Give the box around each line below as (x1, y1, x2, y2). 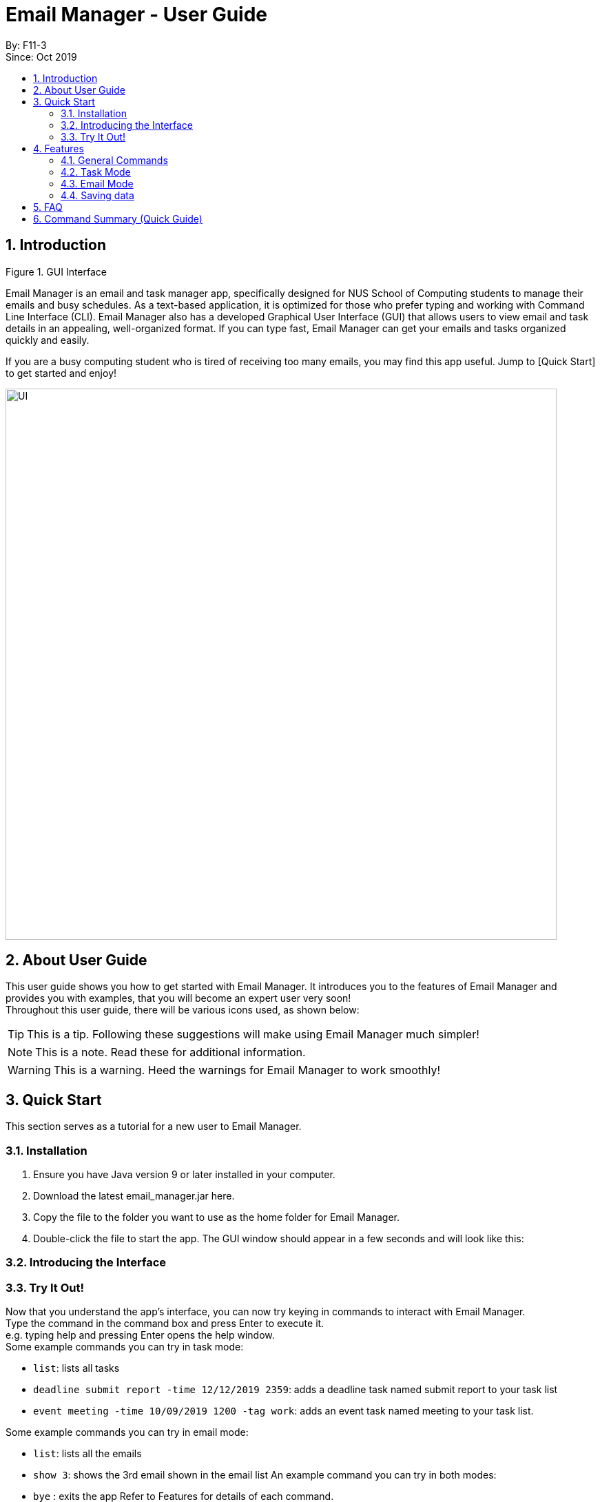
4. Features (33, 142, 84, 154)
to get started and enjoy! (6, 367, 117, 379)
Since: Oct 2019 (6, 50, 77, 63)
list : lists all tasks (33, 1362, 120, 1375)
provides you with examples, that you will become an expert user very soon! (6, 992, 351, 1005)
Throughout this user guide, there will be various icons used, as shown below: (6, 1004, 360, 1016)
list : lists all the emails (33, 1448, 142, 1460)
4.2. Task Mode (61, 165, 131, 178)
